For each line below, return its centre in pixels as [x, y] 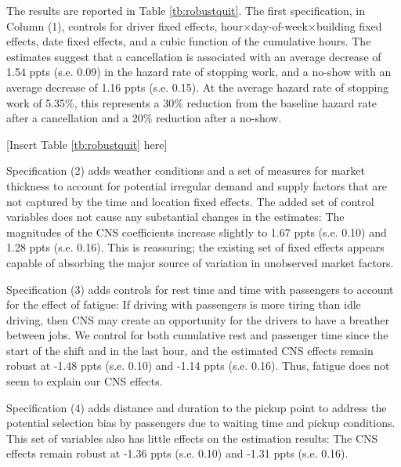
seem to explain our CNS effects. [85, 381]
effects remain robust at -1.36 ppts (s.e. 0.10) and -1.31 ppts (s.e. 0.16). [177, 453]
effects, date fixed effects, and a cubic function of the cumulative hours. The [189, 41]
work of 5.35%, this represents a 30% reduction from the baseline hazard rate [192, 102]
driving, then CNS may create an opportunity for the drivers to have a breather [198, 319]
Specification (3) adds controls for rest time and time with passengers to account [200, 289]
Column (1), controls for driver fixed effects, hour [125, 25]
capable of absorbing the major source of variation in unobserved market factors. [200, 262]
